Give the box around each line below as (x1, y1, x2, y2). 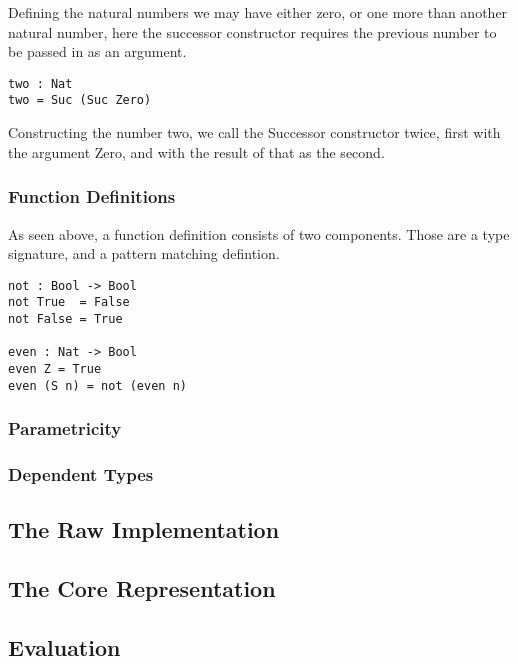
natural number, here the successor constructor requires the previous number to (8, 21, 497, 42)
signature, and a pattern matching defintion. (8, 243, 280, 264)
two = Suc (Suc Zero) (8, 93, 152, 108)
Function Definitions (8, 184, 176, 209)
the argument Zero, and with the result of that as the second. (8, 141, 385, 162)
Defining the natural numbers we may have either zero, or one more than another (8, 2, 508, 22)
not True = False (8, 295, 130, 310)
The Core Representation (8, 573, 276, 604)
